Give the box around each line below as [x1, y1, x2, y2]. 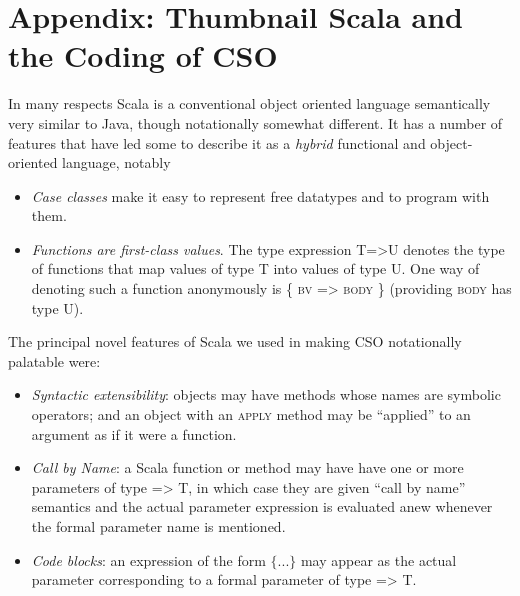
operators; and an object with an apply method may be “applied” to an [31, 404, 471, 425]
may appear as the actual [300, 549, 457, 570]
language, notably [62, 152, 171, 173]
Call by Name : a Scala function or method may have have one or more [31, 457, 464, 478]
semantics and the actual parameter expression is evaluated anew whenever [31, 496, 493, 517]
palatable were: [8, 350, 101, 371]
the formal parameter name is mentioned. [31, 516, 286, 536]
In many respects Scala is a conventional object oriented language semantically [8, 93, 491, 114]
